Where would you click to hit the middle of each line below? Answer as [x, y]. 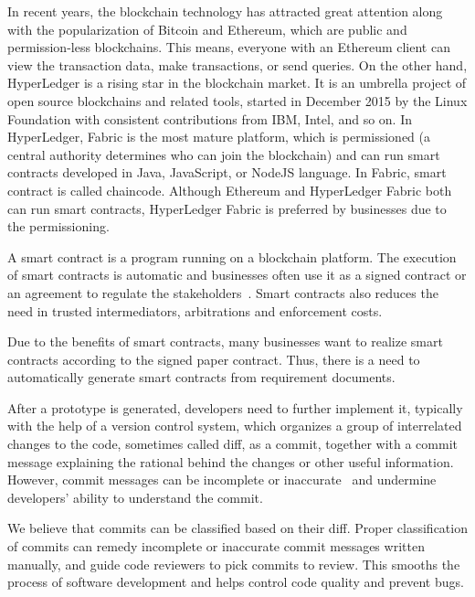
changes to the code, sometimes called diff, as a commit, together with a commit [232, 444]
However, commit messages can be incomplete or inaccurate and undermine [222, 480]
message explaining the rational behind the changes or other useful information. [231, 461]
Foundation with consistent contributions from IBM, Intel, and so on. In [210, 118]
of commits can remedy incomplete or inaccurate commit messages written [216, 546]
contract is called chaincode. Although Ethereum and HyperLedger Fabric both [230, 190]
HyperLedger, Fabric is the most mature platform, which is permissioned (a [219, 137]
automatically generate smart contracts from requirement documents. [201, 377]
